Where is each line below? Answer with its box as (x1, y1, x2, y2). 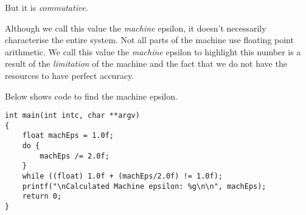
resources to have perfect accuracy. (5, 69, 134, 81)
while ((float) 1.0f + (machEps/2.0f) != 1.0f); (22, 172, 223, 181)
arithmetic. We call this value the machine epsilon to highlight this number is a (5, 45, 301, 58)
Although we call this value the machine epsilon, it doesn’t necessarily (5, 21, 266, 34)
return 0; (22, 192, 62, 201)
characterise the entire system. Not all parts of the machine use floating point (5, 33, 294, 46)
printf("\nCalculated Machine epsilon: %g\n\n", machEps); (22, 182, 266, 191)
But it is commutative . (5, 1, 88, 13)
